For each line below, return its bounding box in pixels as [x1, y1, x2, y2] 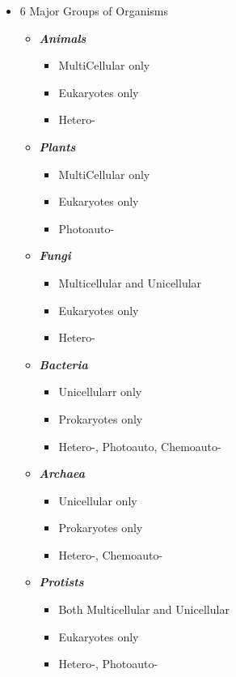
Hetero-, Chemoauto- [58, 546, 163, 563]
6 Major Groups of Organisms [19, 2, 169, 19]
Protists [39, 573, 84, 590]
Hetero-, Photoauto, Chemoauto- [58, 437, 221, 454]
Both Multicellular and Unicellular [58, 601, 230, 618]
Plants [39, 138, 76, 155]
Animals [39, 29, 86, 46]
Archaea [39, 465, 85, 482]
